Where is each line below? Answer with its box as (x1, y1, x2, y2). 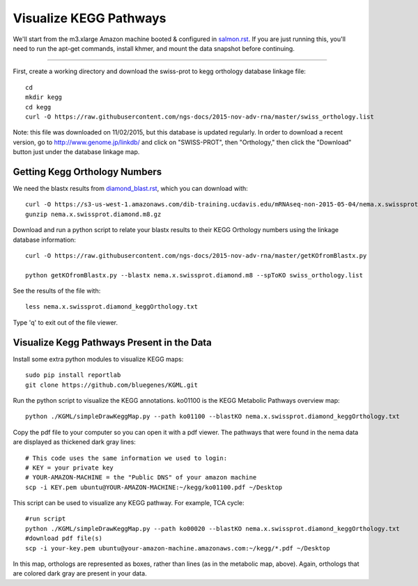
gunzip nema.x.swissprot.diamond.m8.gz (25, 210, 162, 218)
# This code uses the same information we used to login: (25, 454, 228, 462)
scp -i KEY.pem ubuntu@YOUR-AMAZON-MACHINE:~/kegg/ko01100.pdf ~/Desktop (25, 483, 283, 491)
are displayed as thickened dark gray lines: (13, 438, 136, 446)
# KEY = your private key (25, 463, 114, 472)
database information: (13, 236, 77, 244)
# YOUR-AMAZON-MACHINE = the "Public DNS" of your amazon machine (25, 474, 257, 481)
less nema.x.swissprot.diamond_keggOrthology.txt (25, 303, 199, 311)
